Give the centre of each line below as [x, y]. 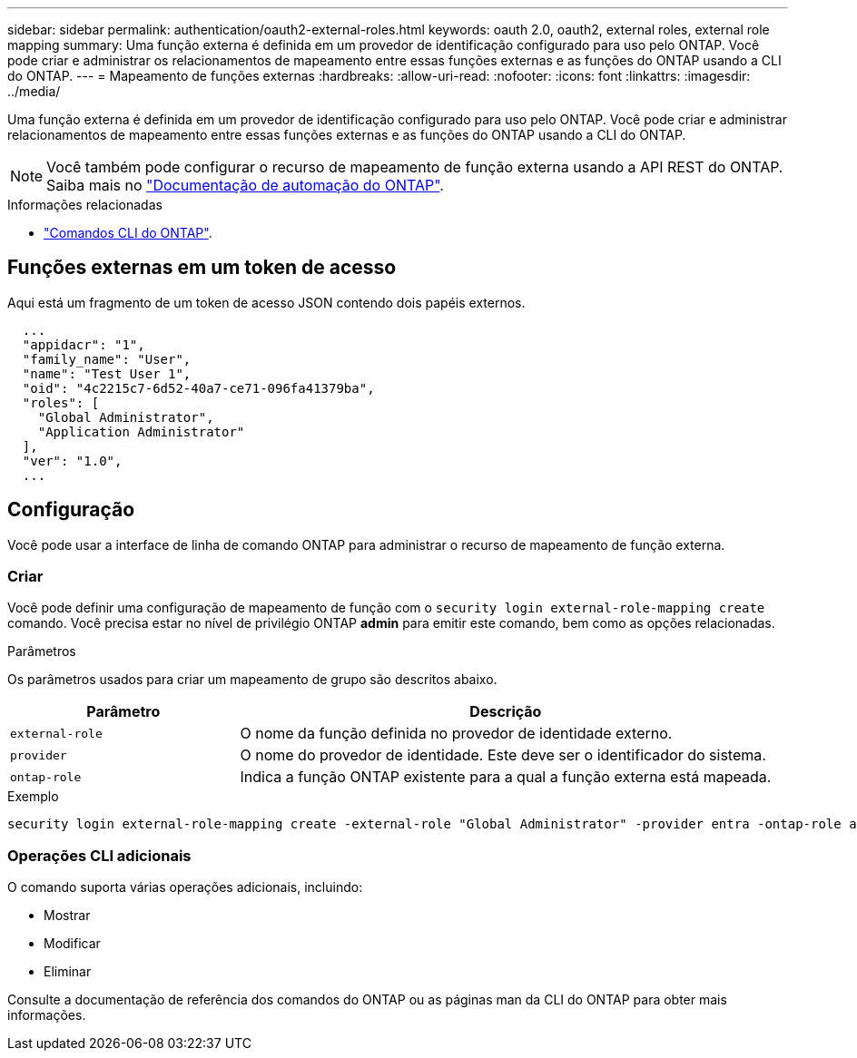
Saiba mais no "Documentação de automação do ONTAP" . [245, 185]
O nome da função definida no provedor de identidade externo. [456, 734]
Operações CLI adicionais [99, 855]
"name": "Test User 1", [107, 373]
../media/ [34, 91]
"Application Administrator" [141, 431]
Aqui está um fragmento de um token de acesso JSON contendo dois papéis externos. [266, 302]
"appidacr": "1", [84, 344]
